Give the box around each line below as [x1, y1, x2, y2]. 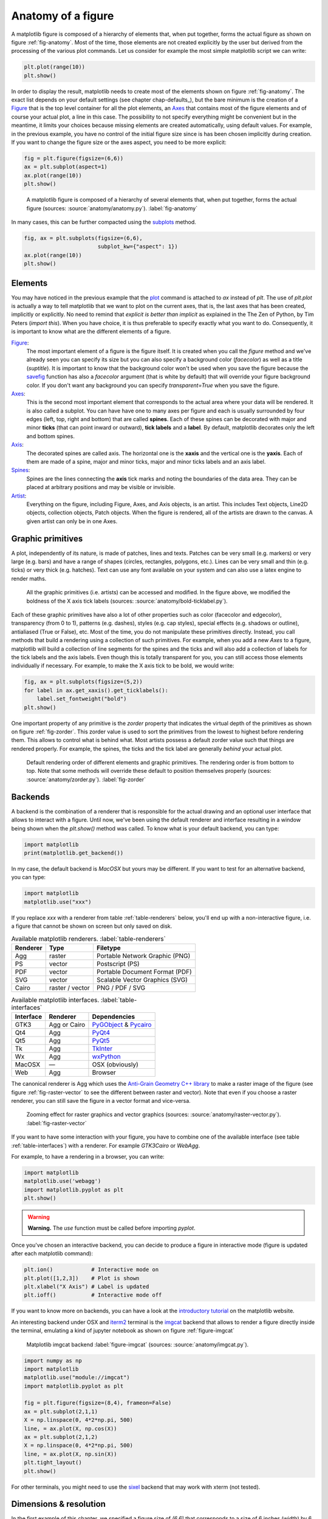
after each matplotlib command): [11, 1250, 94, 1257]
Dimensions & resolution [11, 1499, 106, 1509]
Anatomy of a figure [11, 9, 114, 22]
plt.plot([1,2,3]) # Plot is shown [24, 1275, 140, 1281]
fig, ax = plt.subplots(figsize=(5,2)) [24, 678, 143, 685]
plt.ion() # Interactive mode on [24, 1266, 159, 1273]
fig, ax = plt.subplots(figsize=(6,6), [24, 235, 143, 241]
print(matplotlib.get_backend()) [24, 849, 124, 856]
